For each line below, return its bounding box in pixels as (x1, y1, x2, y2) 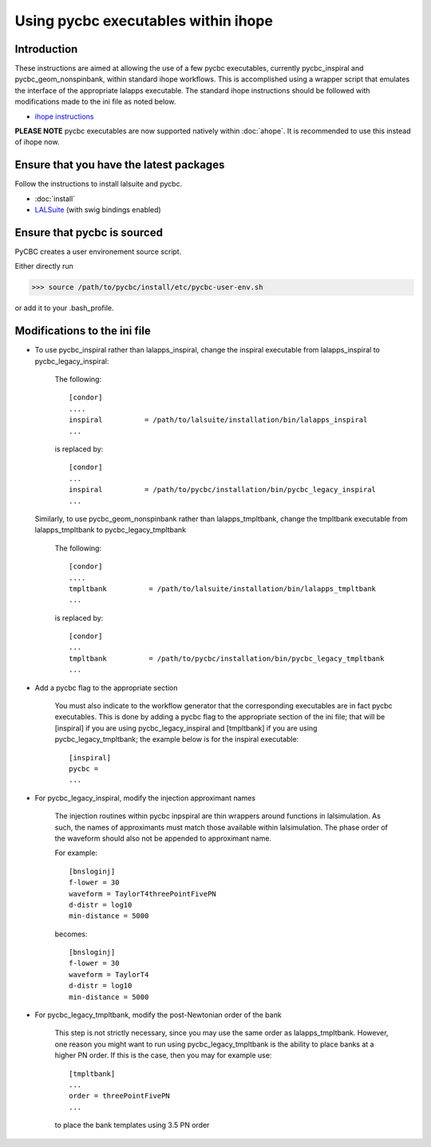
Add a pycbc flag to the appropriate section (34, 683, 179, 692)
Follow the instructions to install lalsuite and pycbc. (14, 179, 183, 189)
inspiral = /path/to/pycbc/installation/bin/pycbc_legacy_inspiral (69, 485, 377, 495)
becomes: (54, 929, 88, 939)
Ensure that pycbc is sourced (14, 226, 164, 239)
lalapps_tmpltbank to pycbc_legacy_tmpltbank (34, 525, 187, 534)
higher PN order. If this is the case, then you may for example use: (54, 1050, 272, 1060)
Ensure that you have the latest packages (14, 158, 225, 171)
